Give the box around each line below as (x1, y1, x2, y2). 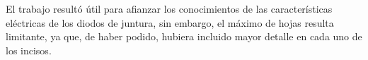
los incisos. (6, 42, 52, 57)
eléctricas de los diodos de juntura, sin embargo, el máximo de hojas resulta (6, 15, 334, 30)
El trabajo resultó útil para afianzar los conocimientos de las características (6, 1, 333, 16)
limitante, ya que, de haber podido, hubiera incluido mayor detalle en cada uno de (6, 29, 362, 44)
